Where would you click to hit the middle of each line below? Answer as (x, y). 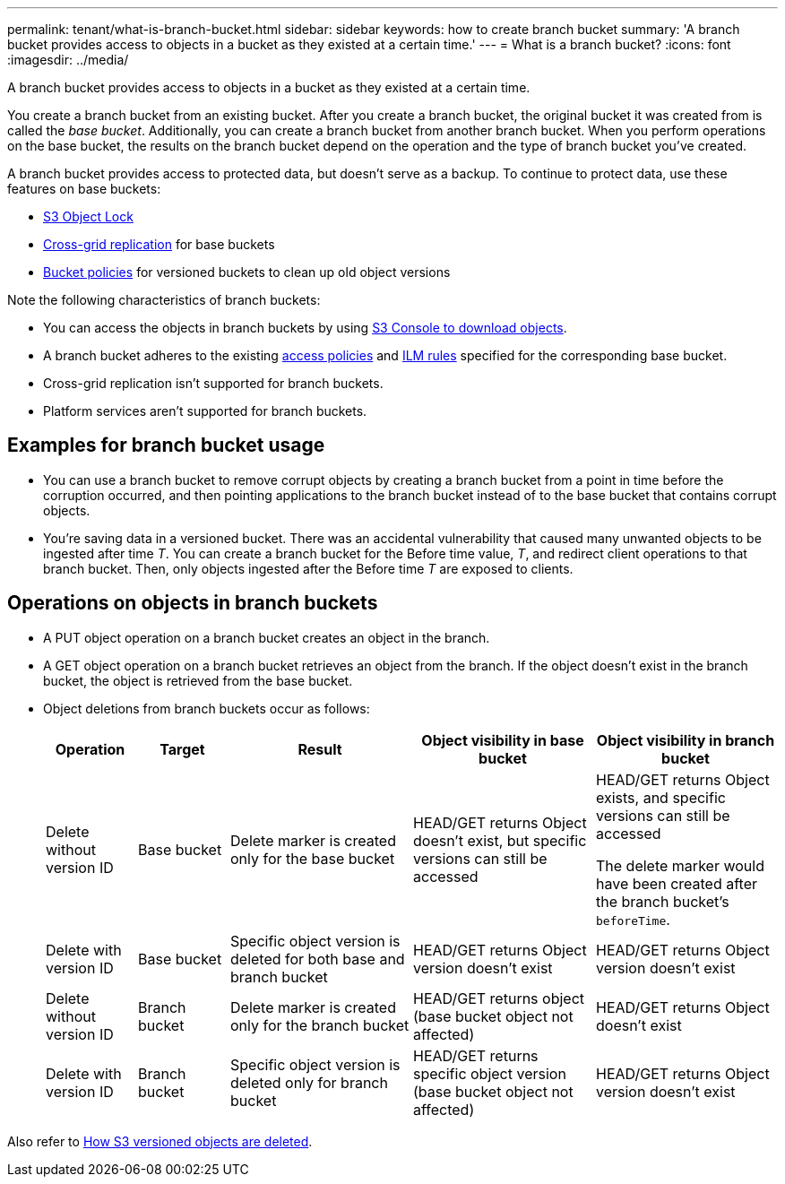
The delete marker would (680, 865)
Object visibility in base (503, 740)
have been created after (677, 883)
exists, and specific (661, 797)
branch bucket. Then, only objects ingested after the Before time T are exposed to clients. (308, 568)
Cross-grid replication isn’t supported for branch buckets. (213, 383)
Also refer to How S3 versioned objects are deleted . (160, 1141)
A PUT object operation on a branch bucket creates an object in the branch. (267, 637)
